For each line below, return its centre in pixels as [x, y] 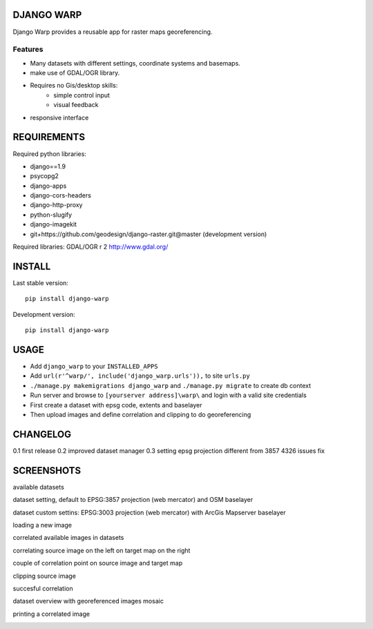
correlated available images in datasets [68, 538]
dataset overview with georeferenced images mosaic [88, 601]
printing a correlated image [51, 614]
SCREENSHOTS [47, 471]
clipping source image [44, 576]
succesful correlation [43, 588]
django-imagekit [54, 224]
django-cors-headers [60, 195]
